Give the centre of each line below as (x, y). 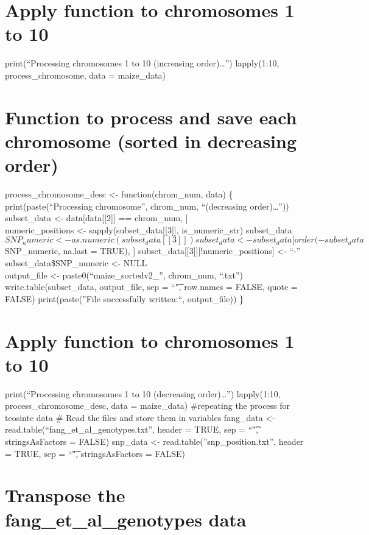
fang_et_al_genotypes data (126, 519)
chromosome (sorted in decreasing (151, 140)
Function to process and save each (151, 117)
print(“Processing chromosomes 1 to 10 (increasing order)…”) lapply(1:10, (142, 63)
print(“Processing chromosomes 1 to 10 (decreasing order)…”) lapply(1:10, (143, 393)
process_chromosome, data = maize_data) (85, 75)
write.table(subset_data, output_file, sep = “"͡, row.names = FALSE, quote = (151, 287)
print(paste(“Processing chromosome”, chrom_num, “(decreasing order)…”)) (147, 206)
